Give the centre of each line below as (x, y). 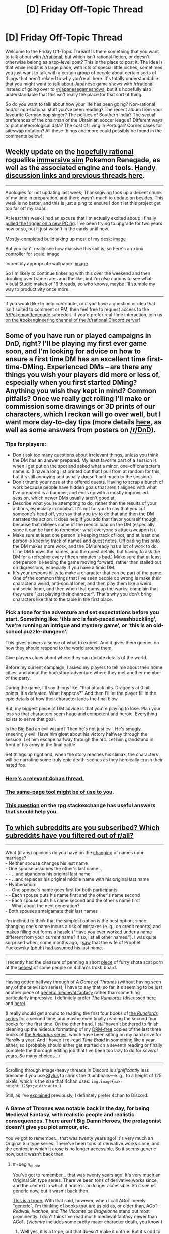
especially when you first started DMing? (71, 383)
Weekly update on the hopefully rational (69, 152)
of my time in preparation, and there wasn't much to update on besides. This (84, 198)
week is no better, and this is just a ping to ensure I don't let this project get (83, 203)
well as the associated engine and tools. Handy (80, 168)
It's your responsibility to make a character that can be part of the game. (88, 573)
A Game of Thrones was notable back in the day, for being (77, 1108)
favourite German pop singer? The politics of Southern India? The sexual (80, 115)
